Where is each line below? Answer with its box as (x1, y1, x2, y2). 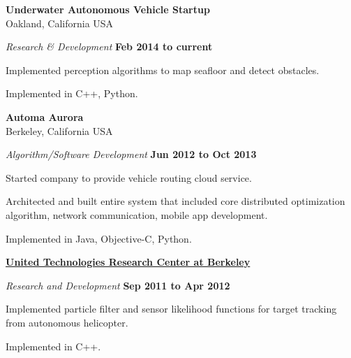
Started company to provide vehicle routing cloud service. (6, 170, 252, 185)
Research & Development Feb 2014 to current (6, 39, 213, 54)
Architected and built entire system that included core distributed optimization (6, 194, 345, 208)
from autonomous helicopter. (6, 315, 128, 329)
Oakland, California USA (6, 15, 114, 30)
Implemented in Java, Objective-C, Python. (6, 231, 192, 245)
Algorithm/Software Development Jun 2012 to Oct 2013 (6, 147, 257, 162)
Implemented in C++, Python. (6, 86, 138, 101)
